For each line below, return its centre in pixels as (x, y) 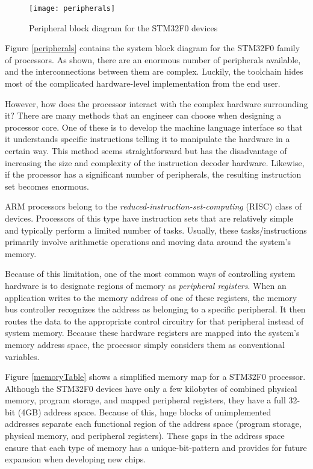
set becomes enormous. (47, 186)
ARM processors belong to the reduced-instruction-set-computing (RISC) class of (153, 206)
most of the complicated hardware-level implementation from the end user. (143, 83)
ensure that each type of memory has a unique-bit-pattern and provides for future (156, 447)
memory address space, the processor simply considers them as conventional (145, 344)
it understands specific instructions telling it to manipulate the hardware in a (147, 139)
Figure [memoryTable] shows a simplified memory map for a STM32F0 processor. (155, 377)
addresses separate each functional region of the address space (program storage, (153, 424)
